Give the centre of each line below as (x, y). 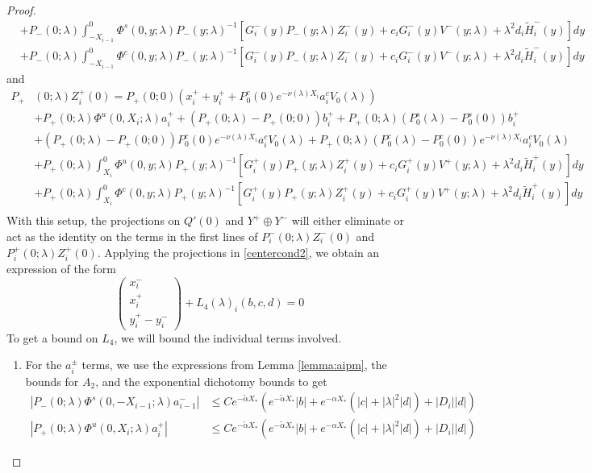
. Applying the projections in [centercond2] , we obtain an (238, 252)
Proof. (21, 10)
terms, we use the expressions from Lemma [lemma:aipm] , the (234, 365)
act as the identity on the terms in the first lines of (132, 236)
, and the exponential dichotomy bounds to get (211, 381)
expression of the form (61, 268)
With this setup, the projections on (94, 220)
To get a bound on (52, 337)
